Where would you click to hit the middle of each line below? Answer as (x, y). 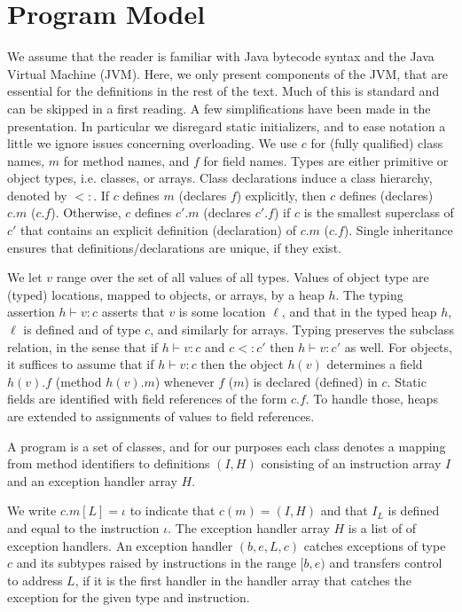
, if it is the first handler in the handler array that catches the (243, 580)
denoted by (37, 195)
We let (25, 277)
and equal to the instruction (83, 527)
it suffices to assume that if (81, 364)
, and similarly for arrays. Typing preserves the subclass (302, 330)
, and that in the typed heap (359, 312)
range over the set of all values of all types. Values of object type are (243, 277)
